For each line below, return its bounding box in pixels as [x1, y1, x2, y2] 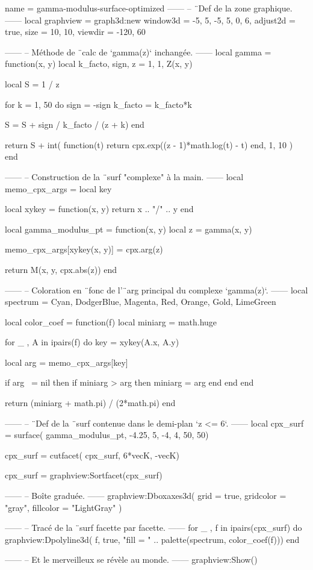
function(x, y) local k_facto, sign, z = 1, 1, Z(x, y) [5, 57, 193, 70]
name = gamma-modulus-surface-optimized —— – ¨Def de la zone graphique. [5, 2, 293, 14]
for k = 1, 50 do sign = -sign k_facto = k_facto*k [5, 98, 192, 110]
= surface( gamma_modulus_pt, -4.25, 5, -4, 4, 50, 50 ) [5, 428, 209, 441]
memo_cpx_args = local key [5, 182, 112, 195]
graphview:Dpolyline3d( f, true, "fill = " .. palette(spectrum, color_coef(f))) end [5, 533, 300, 545]
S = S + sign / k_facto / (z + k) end [5, 118, 144, 131]
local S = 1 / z [5, 77, 60, 90]
